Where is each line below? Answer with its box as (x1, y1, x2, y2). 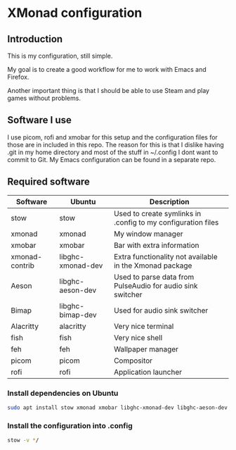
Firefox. (7, 73, 29, 81)
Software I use (7, 114, 72, 126)
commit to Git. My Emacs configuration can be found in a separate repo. (7, 155, 216, 163)
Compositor (113, 356, 153, 365)
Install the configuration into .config (7, 420, 133, 430)
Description (150, 196, 190, 206)
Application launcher (113, 367, 183, 377)
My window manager (113, 229, 183, 239)
